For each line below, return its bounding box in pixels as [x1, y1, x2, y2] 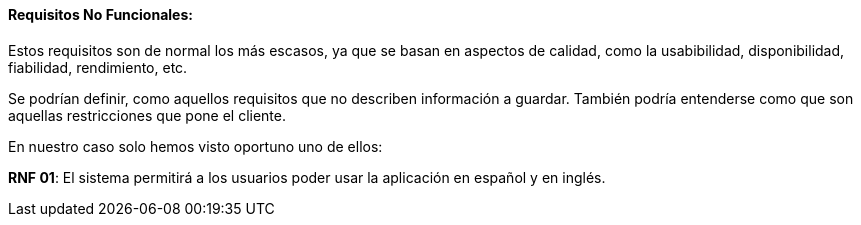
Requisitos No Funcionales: [8, 6, 193, 23]
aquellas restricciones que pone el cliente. [8, 106, 286, 124]
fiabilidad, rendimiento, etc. [8, 58, 188, 76]
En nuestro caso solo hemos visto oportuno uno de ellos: [8, 137, 383, 155]
